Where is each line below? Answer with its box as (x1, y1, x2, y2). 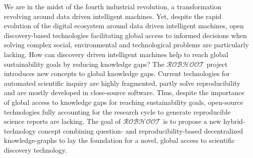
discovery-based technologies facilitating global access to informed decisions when (4, 30, 247, 40)
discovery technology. (4, 144, 67, 155)
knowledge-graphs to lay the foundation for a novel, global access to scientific (4, 135, 235, 145)
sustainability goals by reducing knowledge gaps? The (4, 59, 165, 69)
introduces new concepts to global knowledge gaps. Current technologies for (4, 68, 230, 79)
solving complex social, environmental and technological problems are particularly (4, 39, 249, 50)
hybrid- (223, 116, 245, 126)
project (207, 59, 228, 69)
